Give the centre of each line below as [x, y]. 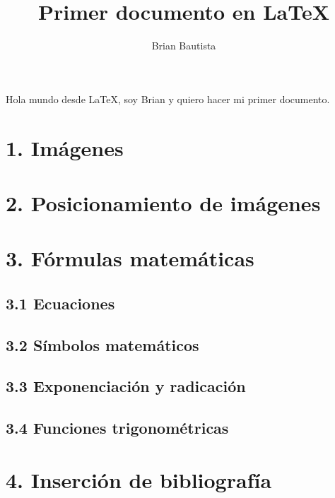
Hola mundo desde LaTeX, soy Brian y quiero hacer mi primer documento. [168, 99]
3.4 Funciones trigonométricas [117, 428]
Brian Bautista [184, 46]
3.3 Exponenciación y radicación [126, 386]
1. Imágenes [65, 147]
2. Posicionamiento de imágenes [163, 202]
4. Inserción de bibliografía [139, 479]
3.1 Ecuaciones [60, 303]
